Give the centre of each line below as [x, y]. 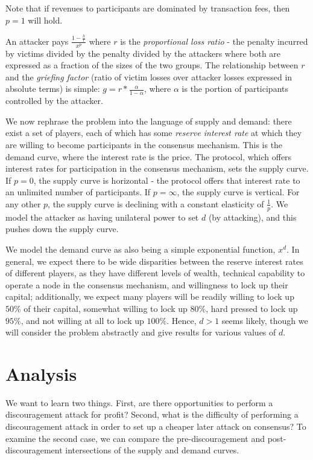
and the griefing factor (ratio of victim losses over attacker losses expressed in [149, 76]
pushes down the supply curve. [62, 229]
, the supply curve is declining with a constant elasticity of [156, 203]
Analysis [41, 373]
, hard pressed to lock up [252, 308]
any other [23, 203]
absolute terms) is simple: [53, 89]
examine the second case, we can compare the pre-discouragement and [135, 438]
